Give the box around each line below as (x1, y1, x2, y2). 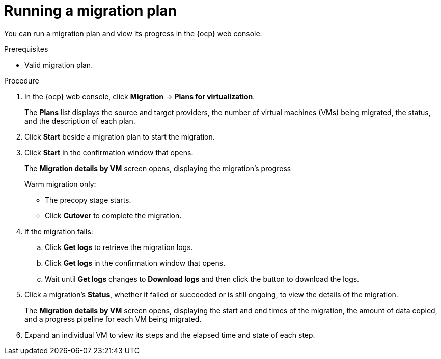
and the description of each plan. (24, 116, 135, 125)
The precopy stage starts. (45, 195, 131, 204)
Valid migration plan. (24, 60, 93, 69)
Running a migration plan (4, 2, 177, 19)
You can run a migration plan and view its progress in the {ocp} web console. (4, 29, 262, 38)
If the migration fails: (24, 227, 93, 236)
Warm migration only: (24, 179, 96, 188)
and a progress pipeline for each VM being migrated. (24, 314, 202, 323)
